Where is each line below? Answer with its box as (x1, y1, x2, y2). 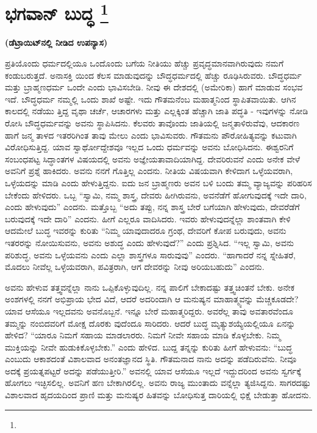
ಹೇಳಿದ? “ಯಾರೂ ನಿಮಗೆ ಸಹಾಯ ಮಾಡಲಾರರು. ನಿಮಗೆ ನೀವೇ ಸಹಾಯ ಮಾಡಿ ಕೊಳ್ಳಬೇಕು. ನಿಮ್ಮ (5, 329, 281, 341)
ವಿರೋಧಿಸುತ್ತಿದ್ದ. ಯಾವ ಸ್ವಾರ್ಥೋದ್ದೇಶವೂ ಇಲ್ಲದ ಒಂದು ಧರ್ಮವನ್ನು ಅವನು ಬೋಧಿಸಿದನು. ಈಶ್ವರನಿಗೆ (5, 140, 294, 153)
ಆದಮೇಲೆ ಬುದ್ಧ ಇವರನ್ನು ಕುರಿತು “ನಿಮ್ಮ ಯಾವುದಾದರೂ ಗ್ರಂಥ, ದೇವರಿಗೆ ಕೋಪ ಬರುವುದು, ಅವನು (5, 224, 287, 237)
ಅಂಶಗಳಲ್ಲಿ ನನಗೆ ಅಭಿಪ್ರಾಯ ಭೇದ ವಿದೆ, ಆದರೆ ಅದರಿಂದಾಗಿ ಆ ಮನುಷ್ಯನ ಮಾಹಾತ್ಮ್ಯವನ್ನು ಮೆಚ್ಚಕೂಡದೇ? (5, 293, 299, 305)
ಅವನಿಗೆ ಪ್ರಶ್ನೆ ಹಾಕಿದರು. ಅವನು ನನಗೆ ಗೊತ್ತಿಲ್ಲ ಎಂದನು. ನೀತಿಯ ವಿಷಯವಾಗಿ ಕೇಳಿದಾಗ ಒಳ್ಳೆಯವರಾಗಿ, (5, 164, 293, 177)
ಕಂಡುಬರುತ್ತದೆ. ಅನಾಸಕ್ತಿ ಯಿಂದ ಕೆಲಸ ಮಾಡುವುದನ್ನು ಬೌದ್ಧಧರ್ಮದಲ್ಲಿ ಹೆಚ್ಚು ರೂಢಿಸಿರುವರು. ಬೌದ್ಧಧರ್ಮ (5, 68, 302, 81)
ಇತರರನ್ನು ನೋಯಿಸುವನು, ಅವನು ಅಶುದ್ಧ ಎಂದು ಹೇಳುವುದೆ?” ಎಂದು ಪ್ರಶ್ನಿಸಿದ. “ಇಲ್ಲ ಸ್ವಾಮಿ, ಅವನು (5, 236, 294, 249)
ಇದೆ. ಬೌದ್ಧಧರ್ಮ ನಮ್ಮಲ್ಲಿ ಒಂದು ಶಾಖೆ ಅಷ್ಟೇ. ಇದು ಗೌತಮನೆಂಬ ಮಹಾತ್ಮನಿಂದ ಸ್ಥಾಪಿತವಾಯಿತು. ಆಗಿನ (5, 92, 296, 105)
